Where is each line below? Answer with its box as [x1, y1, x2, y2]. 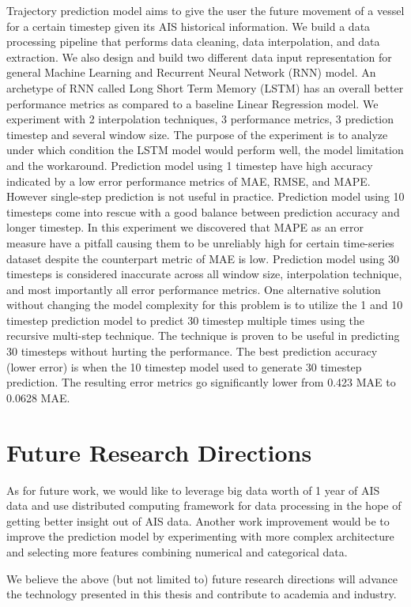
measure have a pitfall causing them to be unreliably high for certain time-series [6, 234, 394, 251]
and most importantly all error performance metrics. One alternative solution [6, 281, 381, 297]
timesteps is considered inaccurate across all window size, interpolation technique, [6, 266, 402, 282]
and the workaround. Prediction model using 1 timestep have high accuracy [6, 156, 373, 173]
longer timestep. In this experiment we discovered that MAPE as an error [6, 219, 364, 236]
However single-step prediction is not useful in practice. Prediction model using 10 [6, 188, 405, 205]
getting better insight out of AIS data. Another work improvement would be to [6, 512, 390, 529]
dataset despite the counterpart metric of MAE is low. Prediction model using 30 [6, 250, 400, 266]
